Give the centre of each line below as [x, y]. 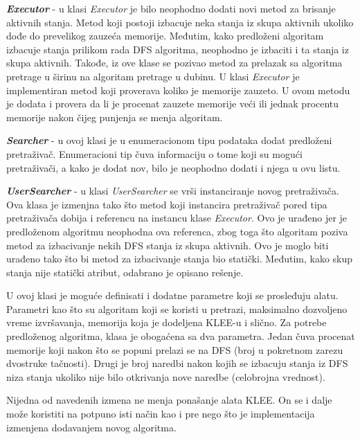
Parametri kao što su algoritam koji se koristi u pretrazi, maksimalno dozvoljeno [177, 308]
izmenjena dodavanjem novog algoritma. [91, 427]
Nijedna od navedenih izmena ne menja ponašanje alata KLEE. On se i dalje [169, 400]
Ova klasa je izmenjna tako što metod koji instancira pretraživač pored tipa [167, 204]
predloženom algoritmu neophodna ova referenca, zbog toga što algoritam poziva [177, 231]
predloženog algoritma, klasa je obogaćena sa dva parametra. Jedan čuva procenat [181, 336]
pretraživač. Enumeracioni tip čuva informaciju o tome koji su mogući [154, 153]
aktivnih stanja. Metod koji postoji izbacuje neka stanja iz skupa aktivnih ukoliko [180, 22]
